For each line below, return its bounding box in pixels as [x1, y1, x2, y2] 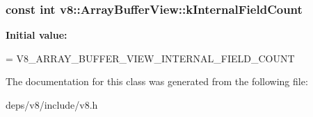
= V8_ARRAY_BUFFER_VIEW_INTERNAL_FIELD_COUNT [6, 51, 295, 65]
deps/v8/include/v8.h [6, 98, 98, 111]
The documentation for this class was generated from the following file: [6, 74, 308, 89]
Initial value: [6, 28, 67, 42]
